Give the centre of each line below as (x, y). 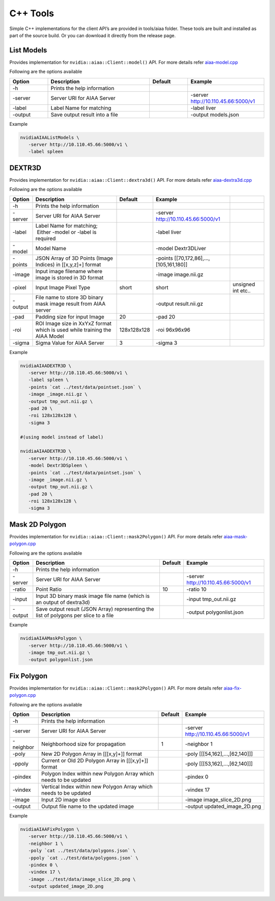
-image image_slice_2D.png (218, 800)
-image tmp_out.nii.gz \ (59, 652)
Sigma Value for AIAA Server (70, 343)
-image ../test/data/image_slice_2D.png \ (82, 879)
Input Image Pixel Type (63, 287)
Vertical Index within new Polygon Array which (97, 786)
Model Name (51, 248)
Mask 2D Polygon (38, 524)
